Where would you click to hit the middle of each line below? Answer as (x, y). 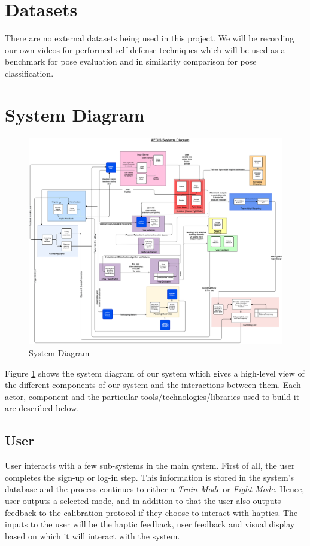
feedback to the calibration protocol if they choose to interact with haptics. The (151, 512)
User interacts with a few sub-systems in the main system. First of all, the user (150, 465)
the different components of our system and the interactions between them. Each (153, 385)
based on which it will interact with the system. (92, 536)
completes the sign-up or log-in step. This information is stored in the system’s (149, 477)
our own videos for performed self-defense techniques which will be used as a (145, 49)
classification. (29, 73)
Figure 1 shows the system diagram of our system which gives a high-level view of (155, 373)
